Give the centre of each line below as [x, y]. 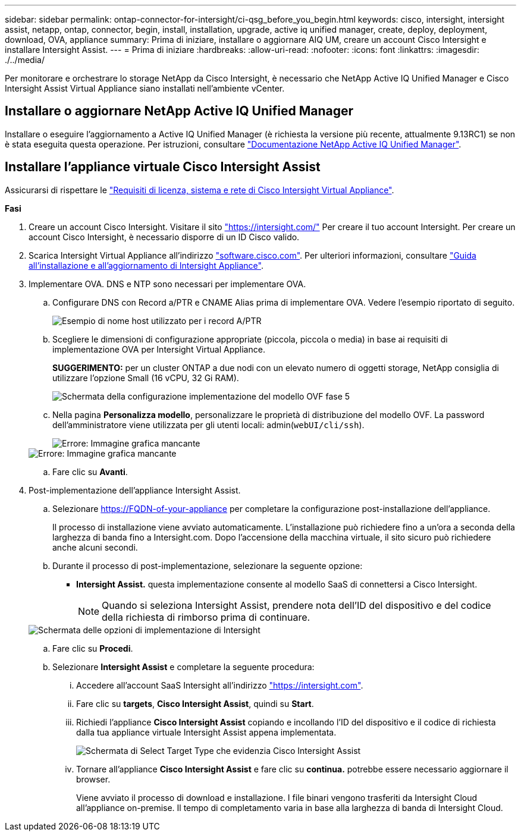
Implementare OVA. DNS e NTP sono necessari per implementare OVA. [167, 284]
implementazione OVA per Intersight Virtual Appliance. [159, 349]
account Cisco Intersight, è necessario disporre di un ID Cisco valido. [164, 237]
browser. [93, 779]
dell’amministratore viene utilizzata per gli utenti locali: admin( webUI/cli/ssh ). [208, 425]
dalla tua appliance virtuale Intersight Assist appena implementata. [206, 732]
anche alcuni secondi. [95, 547]
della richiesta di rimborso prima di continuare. [206, 617]
